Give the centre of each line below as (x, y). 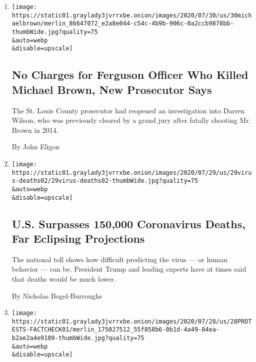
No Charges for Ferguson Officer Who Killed (130, 75)
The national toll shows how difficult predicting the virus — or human (120, 259)
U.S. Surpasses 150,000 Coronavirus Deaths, (128, 223)
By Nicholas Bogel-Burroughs (57, 295)
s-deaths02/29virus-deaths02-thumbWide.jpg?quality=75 (105, 181)
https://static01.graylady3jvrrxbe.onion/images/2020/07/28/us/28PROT (132, 321)
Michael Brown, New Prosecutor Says (112, 89)
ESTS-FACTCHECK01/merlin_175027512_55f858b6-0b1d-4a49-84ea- (116, 330)
